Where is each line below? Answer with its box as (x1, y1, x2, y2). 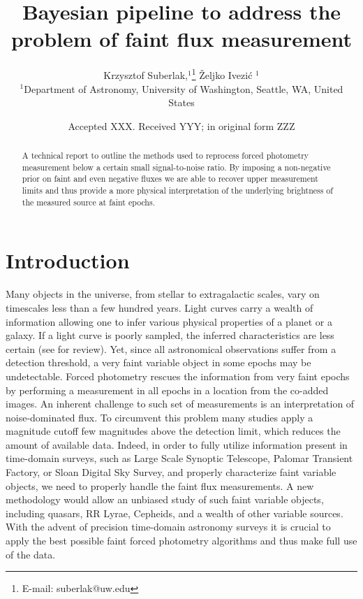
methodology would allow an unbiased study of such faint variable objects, (6, 492, 324, 507)
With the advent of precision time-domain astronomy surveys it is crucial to (6, 519, 331, 534)
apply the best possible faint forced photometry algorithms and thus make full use (6, 533, 357, 548)
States (168, 95, 195, 110)
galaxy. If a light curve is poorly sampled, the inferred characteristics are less (6, 328, 334, 342)
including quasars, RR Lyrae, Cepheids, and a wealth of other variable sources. (6, 505, 343, 520)
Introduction (6, 246, 130, 275)
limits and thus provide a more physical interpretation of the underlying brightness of (22, 185, 333, 196)
